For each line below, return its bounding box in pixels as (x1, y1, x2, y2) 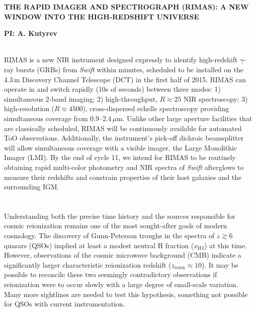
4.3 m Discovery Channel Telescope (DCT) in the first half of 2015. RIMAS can (4, 74, 246, 84)
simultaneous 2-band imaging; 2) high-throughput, (4, 93, 158, 104)
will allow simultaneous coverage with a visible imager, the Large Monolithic (4, 142, 237, 153)
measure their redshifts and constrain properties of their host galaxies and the (4, 171, 242, 182)
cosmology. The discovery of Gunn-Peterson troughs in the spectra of (4, 230, 215, 241)
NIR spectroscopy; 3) (183, 93, 248, 104)
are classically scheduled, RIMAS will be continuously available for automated (4, 123, 242, 133)
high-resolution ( (4, 103, 55, 114)
